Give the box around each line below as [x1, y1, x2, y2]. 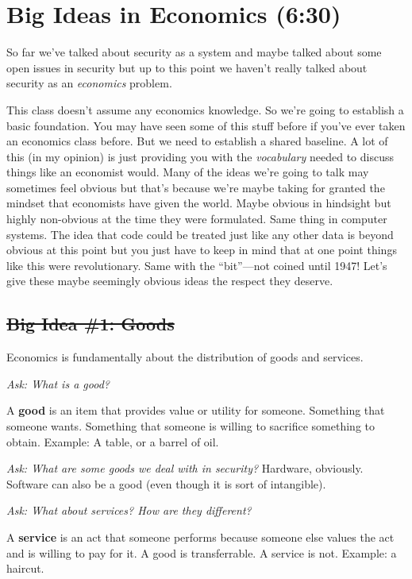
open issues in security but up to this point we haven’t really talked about [6, 59, 368, 75]
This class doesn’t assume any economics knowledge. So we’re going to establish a [6, 101, 404, 118]
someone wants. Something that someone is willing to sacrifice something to [6, 418, 375, 434]
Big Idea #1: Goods [6, 311, 175, 336]
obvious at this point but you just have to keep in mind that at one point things [6, 241, 397, 258]
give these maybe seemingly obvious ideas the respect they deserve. [6, 272, 333, 289]
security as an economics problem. [6, 75, 172, 91]
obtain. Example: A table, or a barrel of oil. [6, 433, 219, 450]
